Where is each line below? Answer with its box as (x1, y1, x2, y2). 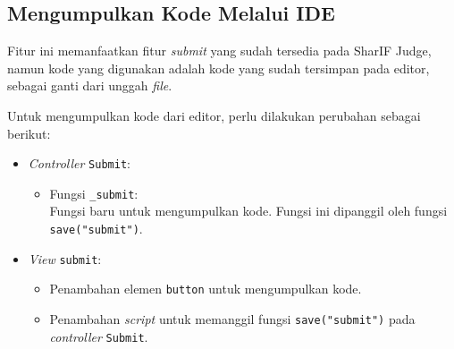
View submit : (28, 249, 102, 268)
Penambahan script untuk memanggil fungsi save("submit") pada (49, 310, 416, 328)
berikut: (7, 123, 51, 142)
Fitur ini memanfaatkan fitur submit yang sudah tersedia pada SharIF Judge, (7, 41, 432, 60)
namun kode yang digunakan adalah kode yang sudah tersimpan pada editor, (7, 58, 430, 77)
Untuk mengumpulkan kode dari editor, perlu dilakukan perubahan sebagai (7, 106, 421, 124)
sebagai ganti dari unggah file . (7, 76, 172, 95)
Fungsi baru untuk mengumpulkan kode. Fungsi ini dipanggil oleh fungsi (49, 201, 448, 220)
